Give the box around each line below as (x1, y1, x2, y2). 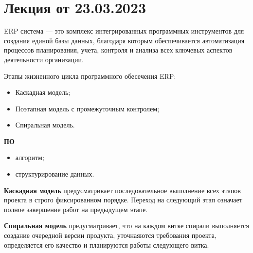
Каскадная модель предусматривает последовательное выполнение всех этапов (4, 185, 241, 195)
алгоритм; (15, 152, 44, 163)
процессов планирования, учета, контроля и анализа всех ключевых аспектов (4, 45, 233, 55)
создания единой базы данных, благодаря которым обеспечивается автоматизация (4, 35, 245, 45)
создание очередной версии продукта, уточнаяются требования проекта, (4, 230, 217, 240)
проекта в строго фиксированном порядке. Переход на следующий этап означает (4, 195, 242, 205)
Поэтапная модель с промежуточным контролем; (15, 103, 160, 113)
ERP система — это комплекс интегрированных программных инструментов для (4, 26, 244, 36)
